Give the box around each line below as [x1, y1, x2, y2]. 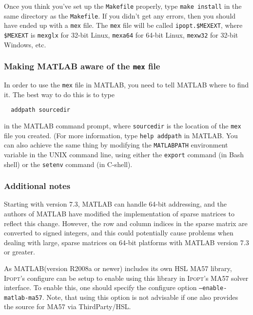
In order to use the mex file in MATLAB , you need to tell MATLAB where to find [4, 80, 249, 89]
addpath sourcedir [11, 106, 71, 114]
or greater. [4, 247, 35, 257]
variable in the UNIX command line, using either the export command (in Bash [4, 149, 244, 159]
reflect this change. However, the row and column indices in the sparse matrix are [4, 218, 248, 228]
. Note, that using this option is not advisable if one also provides [42, 292, 238, 302]
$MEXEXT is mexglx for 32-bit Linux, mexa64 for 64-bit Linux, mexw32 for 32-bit [4, 29, 238, 40]
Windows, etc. [4, 39, 46, 49]
